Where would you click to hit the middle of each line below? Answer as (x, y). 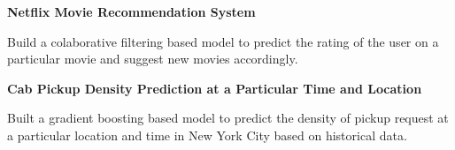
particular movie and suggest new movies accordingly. (153, 59)
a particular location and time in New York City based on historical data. (207, 135)
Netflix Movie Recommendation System (131, 11)
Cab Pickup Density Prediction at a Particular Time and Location (215, 88)
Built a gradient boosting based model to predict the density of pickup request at (228, 118)
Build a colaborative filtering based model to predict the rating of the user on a (223, 41)
